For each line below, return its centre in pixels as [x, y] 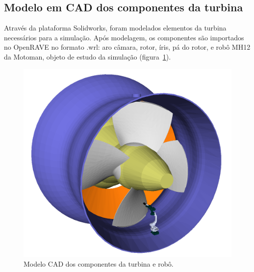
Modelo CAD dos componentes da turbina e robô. [99, 264]
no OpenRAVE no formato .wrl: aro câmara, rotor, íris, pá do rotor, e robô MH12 [127, 47]
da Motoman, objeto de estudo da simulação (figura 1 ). [88, 56]
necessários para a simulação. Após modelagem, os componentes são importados [124, 37]
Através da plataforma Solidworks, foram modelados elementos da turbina [115, 28]
